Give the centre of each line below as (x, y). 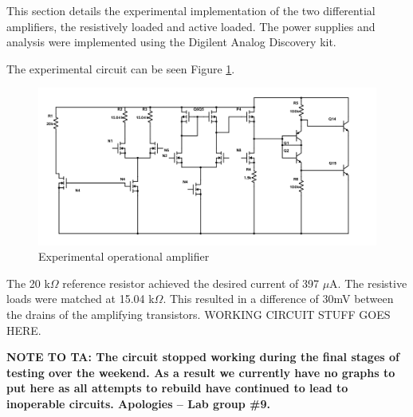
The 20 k (28, 283)
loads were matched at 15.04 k (81, 299)
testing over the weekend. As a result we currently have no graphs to (201, 372)
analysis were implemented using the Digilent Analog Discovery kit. (171, 42)
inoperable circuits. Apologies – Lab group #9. (139, 403)
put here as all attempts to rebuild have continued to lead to (177, 388)
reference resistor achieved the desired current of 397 (191, 283)
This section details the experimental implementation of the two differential (191, 10)
